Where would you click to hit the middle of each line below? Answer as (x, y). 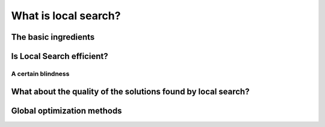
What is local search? (66, 16)
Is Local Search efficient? (60, 56)
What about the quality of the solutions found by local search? (130, 91)
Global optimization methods (67, 110)
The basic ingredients (53, 37)
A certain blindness (40, 73)
